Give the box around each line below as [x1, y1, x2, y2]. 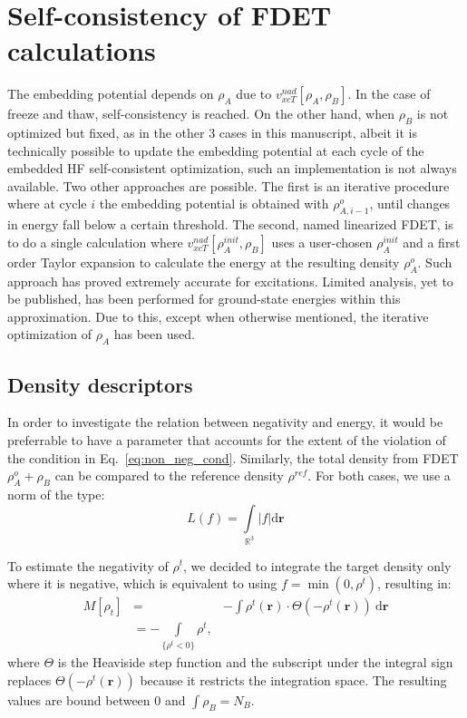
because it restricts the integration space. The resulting [140, 670, 447, 689]
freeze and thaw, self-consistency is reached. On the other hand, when [7, 104, 395, 123]
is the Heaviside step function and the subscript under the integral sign [57, 653, 453, 672]
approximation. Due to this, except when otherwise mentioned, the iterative [7, 306, 429, 325]
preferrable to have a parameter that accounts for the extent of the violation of [7, 431, 446, 450]
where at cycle [7, 194, 87, 213]
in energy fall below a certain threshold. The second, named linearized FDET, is [7, 215, 453, 234]
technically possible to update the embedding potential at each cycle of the [7, 141, 424, 160]
